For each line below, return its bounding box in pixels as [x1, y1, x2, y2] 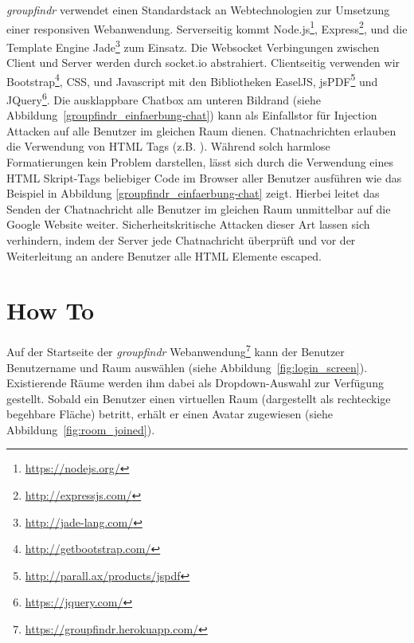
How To [6, 294, 95, 327]
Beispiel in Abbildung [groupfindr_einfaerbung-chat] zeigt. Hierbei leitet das [6, 185, 380, 202]
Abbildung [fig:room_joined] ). [6, 421, 155, 437]
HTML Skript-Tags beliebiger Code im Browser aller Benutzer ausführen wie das [6, 169, 402, 186]
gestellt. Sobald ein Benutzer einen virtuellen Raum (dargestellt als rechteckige [6, 390, 391, 406]
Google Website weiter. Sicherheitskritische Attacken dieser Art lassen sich [6, 216, 370, 233]
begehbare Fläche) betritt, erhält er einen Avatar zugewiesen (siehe [6, 406, 334, 422]
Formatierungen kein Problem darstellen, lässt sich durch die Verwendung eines [6, 153, 393, 170]
